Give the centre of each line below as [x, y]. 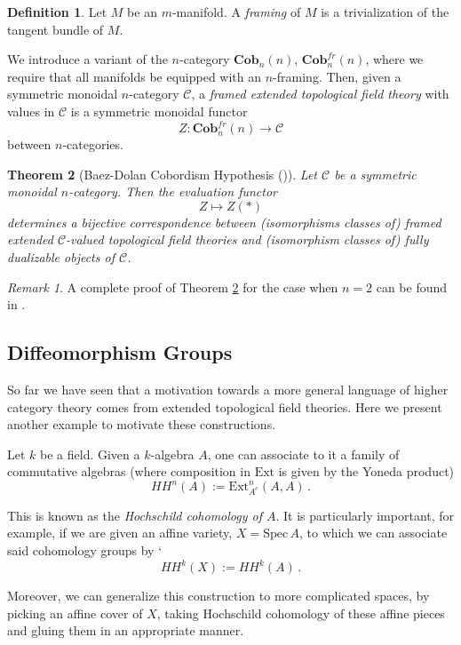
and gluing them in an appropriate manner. [126, 630]
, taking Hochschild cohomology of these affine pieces [301, 613]
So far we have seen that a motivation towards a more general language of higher [228, 390]
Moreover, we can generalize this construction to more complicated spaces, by [219, 596]
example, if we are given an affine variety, [120, 533]
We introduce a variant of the [87, 59]
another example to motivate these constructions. [142, 424]
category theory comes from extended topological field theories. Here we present [225, 406]
